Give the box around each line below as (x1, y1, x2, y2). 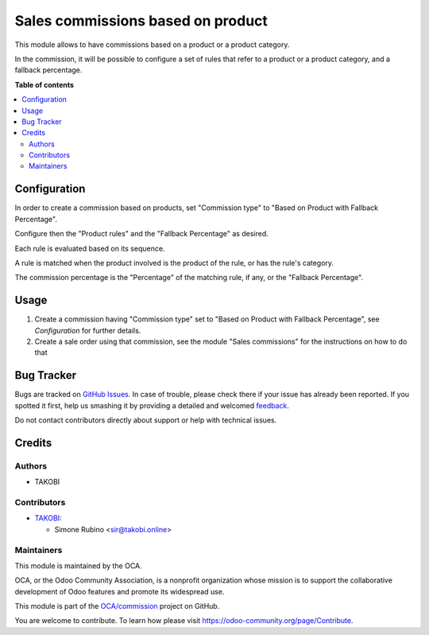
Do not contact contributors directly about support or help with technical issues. (14, 415, 277, 425)
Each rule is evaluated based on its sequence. (14, 243, 165, 253)
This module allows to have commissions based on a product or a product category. (14, 40, 290, 49)
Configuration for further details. (34, 325, 141, 335)
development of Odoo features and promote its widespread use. (14, 586, 225, 596)
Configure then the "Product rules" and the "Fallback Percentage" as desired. (14, 229, 269, 239)
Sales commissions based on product (14, 12, 268, 29)
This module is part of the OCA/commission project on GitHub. (14, 602, 220, 611)
